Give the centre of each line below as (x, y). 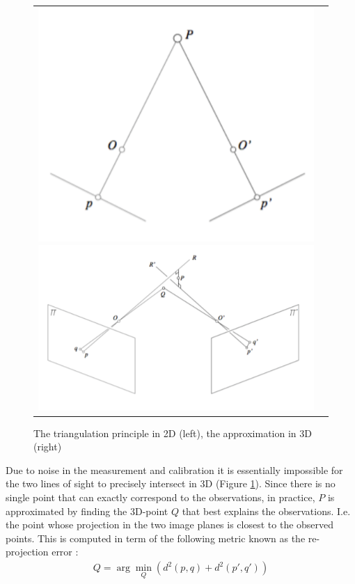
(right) (48, 447)
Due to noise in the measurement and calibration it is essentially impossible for (174, 469)
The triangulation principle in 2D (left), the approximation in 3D (173, 433)
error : (65, 552)
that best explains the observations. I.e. (266, 511)
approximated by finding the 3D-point (87, 511)
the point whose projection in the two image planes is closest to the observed (170, 524)
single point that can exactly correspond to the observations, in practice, (160, 497)
